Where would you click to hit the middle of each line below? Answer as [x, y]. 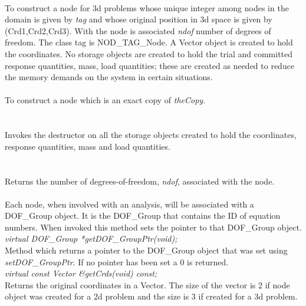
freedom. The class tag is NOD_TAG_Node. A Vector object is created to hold [149, 42]
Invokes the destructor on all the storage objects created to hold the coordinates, [151, 135]
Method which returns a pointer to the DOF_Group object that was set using [146, 250]
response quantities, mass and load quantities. [88, 146]
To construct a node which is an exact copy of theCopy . [105, 100]
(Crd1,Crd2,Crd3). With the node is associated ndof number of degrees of [138, 30]
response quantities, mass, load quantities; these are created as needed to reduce [150, 65]
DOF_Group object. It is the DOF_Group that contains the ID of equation [143, 215]
